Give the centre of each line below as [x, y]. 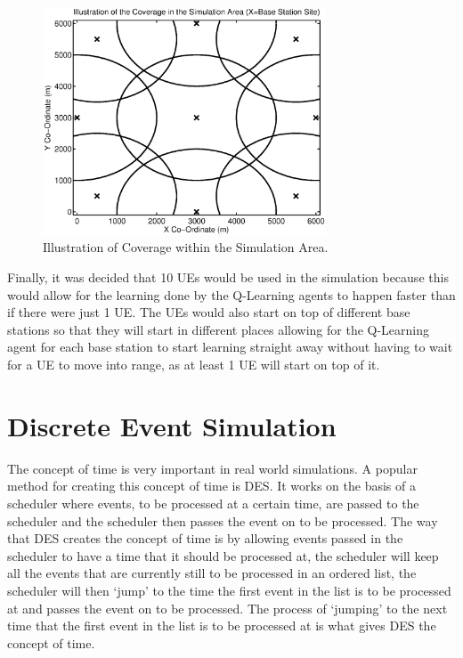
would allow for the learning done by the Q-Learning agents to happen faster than [231, 294]
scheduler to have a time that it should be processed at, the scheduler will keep [223, 555]
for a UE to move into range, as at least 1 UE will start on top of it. [194, 365]
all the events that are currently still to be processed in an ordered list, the [212, 573]
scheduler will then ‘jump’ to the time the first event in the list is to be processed [229, 590]
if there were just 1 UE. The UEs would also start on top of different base [209, 312]
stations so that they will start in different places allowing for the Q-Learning [219, 329]
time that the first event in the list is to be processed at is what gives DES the [222, 626]
